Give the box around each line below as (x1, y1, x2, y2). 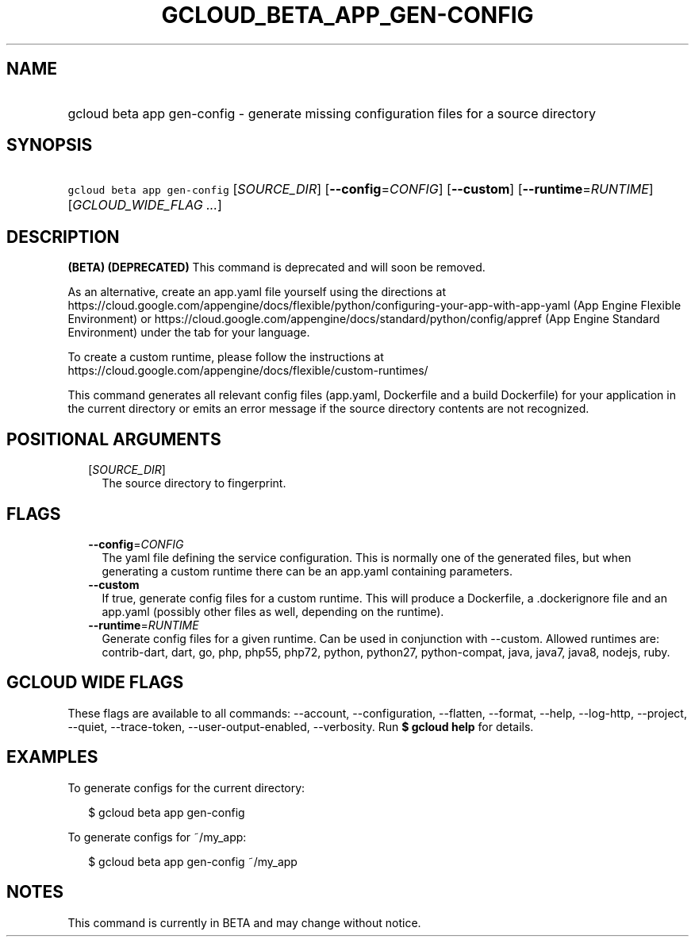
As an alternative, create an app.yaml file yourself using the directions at (67, 285, 446, 299)
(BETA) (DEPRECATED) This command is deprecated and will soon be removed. (67, 260, 486, 275)
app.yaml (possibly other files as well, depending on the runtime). (102, 604, 444, 618)
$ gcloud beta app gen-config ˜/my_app (88, 854, 298, 868)
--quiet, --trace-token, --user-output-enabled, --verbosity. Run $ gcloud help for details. (67, 719, 534, 733)
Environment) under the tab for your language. (67, 325, 310, 340)
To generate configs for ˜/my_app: (67, 829, 247, 844)
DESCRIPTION (6, 226, 120, 247)
